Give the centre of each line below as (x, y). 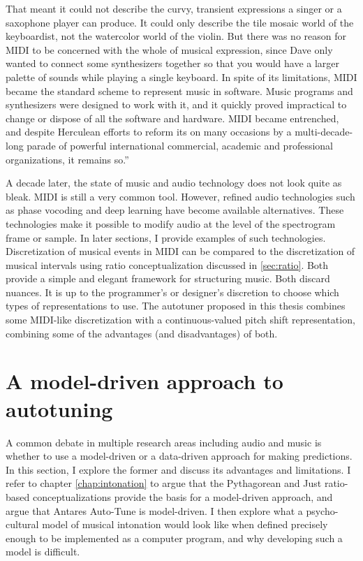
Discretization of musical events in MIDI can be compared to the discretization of (180, 251)
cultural (22, 524)
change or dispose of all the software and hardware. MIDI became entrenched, (172, 118)
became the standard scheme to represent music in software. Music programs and (179, 90)
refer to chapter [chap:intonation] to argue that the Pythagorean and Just (164, 483)
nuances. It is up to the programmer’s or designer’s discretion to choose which (172, 292)
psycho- (322, 510)
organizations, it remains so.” (67, 159)
